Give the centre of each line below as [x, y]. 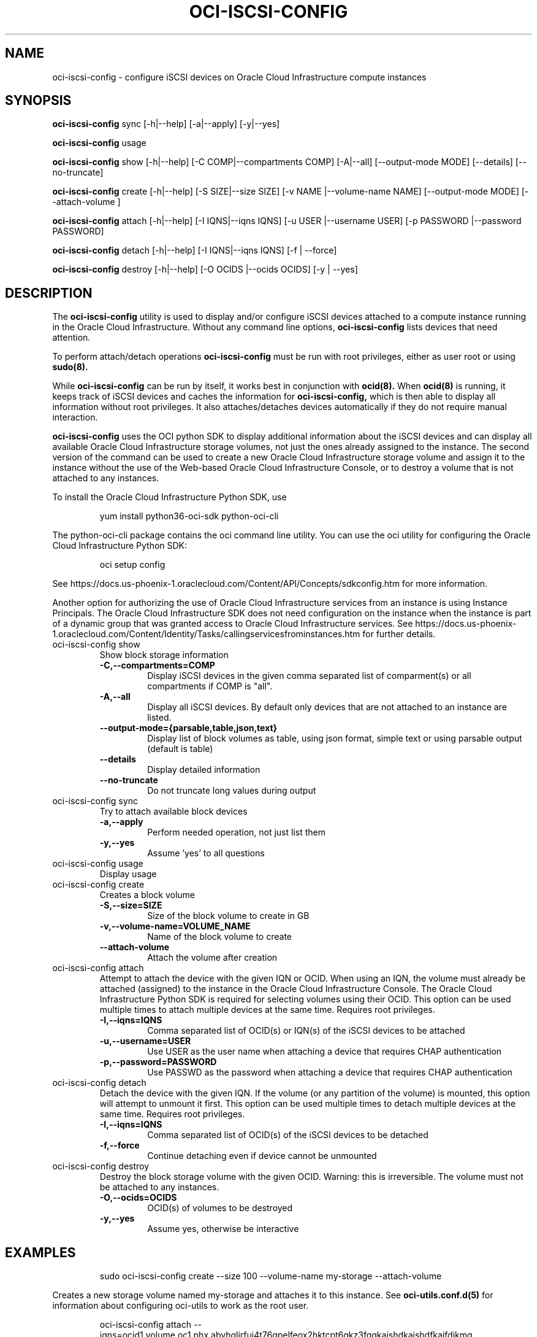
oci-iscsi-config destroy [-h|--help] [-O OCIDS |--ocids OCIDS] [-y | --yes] [205, 269]
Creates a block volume [147, 895]
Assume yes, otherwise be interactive [223, 1229]
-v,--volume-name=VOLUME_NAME [175, 926]
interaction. [75, 417]
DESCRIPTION [49, 293]
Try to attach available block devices [173, 812]
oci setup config [132, 565]
